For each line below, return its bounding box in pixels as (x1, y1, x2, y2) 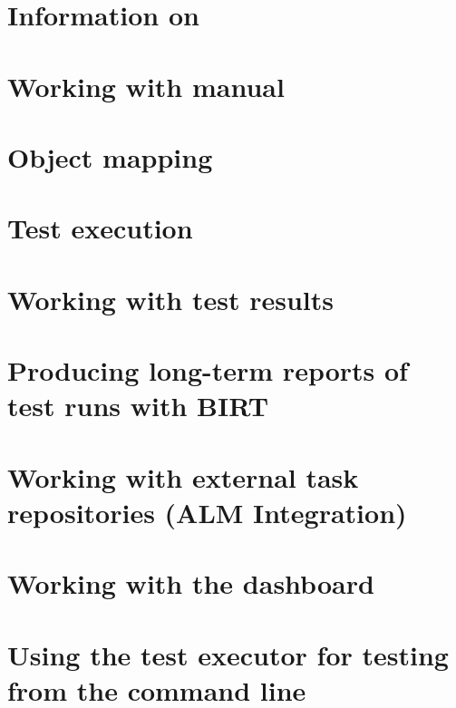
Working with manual (7, 67, 285, 104)
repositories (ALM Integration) (7, 493, 407, 530)
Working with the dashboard (7, 565, 374, 602)
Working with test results (7, 280, 334, 317)
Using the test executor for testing (7, 635, 449, 673)
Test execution (7, 209, 193, 247)
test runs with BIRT (7, 387, 269, 424)
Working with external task (7, 458, 359, 495)
